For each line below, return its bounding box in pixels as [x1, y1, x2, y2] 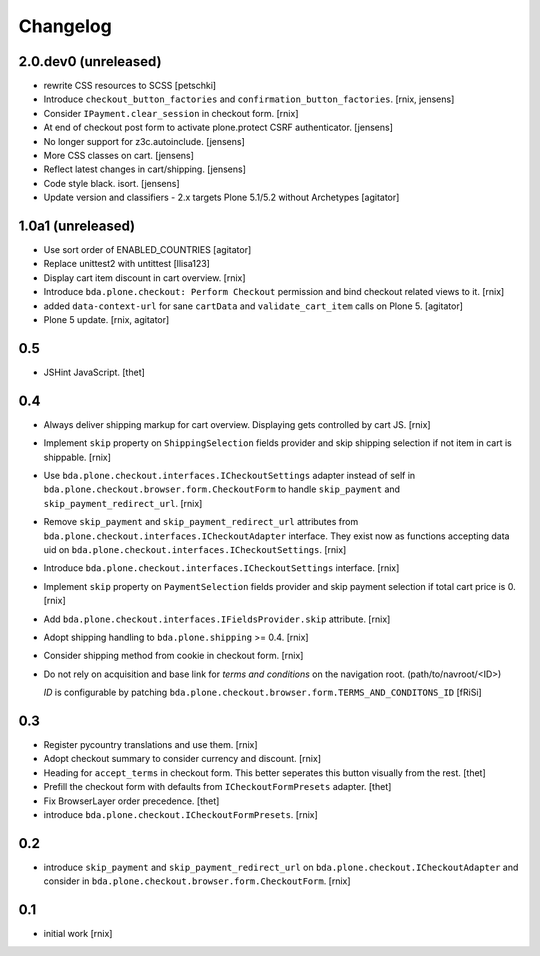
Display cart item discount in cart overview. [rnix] [43, 271, 246, 284]
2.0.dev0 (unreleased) [18, 53, 162, 70]
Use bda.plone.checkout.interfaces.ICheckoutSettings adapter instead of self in [43, 470, 416, 482]
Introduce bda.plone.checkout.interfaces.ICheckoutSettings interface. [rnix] [43, 562, 400, 574]
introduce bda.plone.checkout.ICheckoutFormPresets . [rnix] [43, 808, 319, 820]
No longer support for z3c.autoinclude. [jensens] [43, 135, 245, 147]
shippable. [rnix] [43, 451, 112, 463]
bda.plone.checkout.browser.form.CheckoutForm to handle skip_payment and [43, 483, 400, 495]
